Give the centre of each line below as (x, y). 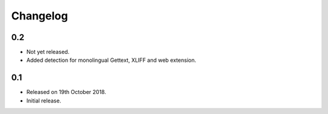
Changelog (39, 16)
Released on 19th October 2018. (66, 92)
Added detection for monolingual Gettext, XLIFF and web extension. (111, 60)
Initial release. (44, 101)
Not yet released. (48, 52)
